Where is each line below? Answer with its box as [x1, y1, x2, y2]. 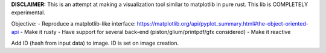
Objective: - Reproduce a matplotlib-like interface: [11, 20, 136, 27]
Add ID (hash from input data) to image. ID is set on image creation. [11, 39, 179, 46]
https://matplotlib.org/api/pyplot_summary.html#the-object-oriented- [136, 20, 309, 27]
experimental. [11, 9, 45, 16]
